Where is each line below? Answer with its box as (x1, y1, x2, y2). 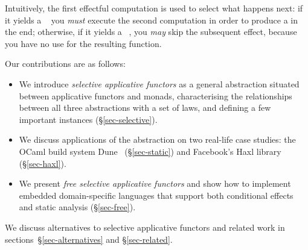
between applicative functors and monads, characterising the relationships (19, 89, 292, 102)
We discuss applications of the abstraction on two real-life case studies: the (19, 133, 296, 146)
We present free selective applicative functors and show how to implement (19, 177, 291, 190)
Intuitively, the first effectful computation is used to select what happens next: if (5, 2, 303, 14)
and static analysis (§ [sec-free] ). (19, 201, 136, 213)
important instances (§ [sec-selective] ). (19, 113, 158, 125)
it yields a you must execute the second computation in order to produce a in (5, 13, 298, 26)
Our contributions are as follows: (5, 57, 126, 70)
